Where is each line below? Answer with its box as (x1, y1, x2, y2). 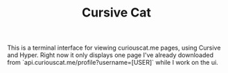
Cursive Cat (82, 5, 151, 21)
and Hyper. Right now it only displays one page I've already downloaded (7, 51, 213, 59)
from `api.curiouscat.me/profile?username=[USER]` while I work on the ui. (7, 59, 218, 67)
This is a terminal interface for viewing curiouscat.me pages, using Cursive (7, 43, 221, 52)
